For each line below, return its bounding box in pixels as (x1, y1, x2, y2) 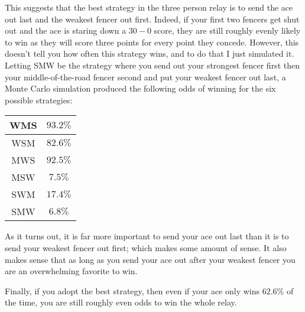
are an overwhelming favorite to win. (5, 265, 138, 277)
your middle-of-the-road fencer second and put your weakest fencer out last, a (5, 70, 286, 83)
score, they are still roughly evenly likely (154, 24, 301, 37)
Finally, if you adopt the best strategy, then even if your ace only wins (5, 284, 260, 297)
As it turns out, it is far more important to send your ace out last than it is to (5, 230, 289, 242)
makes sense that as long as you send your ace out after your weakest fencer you (5, 253, 296, 265)
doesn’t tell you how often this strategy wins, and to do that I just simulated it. (5, 47, 294, 60)
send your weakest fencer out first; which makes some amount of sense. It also (5, 241, 287, 253)
